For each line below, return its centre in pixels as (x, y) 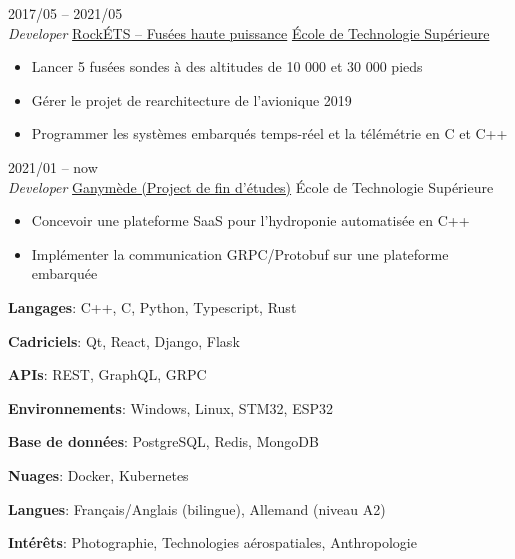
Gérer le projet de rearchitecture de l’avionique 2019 (191, 99)
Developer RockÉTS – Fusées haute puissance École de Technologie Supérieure (249, 32)
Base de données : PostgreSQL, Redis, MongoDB (163, 441)
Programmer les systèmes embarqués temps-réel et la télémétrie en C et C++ (269, 133)
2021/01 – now (53, 166)
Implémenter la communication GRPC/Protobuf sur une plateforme (240, 253)
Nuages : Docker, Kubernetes (98, 474)
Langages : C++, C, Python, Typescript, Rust (152, 306)
